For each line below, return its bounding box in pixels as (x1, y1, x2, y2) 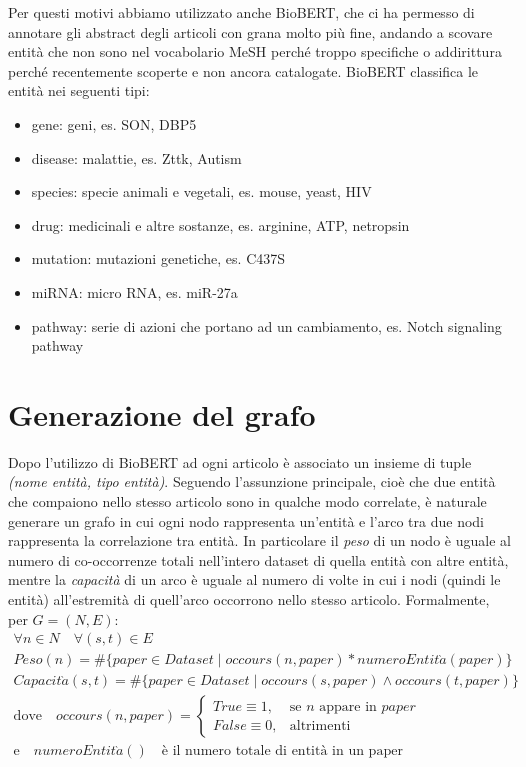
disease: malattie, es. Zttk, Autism (31, 147, 242, 168)
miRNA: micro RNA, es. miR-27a (31, 281, 238, 302)
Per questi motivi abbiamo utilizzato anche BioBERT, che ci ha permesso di (8, 2, 475, 22)
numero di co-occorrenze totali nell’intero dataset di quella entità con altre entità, (8, 549, 509, 570)
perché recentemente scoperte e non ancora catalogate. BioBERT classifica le (8, 60, 479, 81)
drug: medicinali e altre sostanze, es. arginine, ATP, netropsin (31, 214, 410, 235)
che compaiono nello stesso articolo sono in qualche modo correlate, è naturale (8, 491, 487, 512)
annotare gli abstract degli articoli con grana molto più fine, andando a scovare (8, 21, 493, 42)
